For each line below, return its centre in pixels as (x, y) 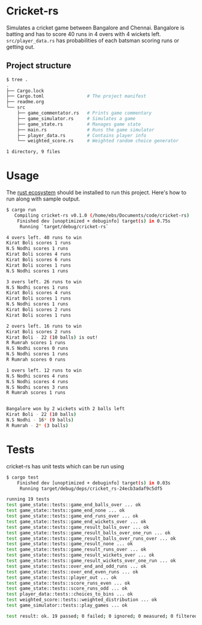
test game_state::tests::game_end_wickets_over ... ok (76, 521)
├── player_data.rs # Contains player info (82, 135)
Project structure (39, 66)
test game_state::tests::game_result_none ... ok (70, 544)
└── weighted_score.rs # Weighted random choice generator (98, 141)
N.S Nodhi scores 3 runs (37, 387)
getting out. (20, 47)
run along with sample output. (43, 199)
